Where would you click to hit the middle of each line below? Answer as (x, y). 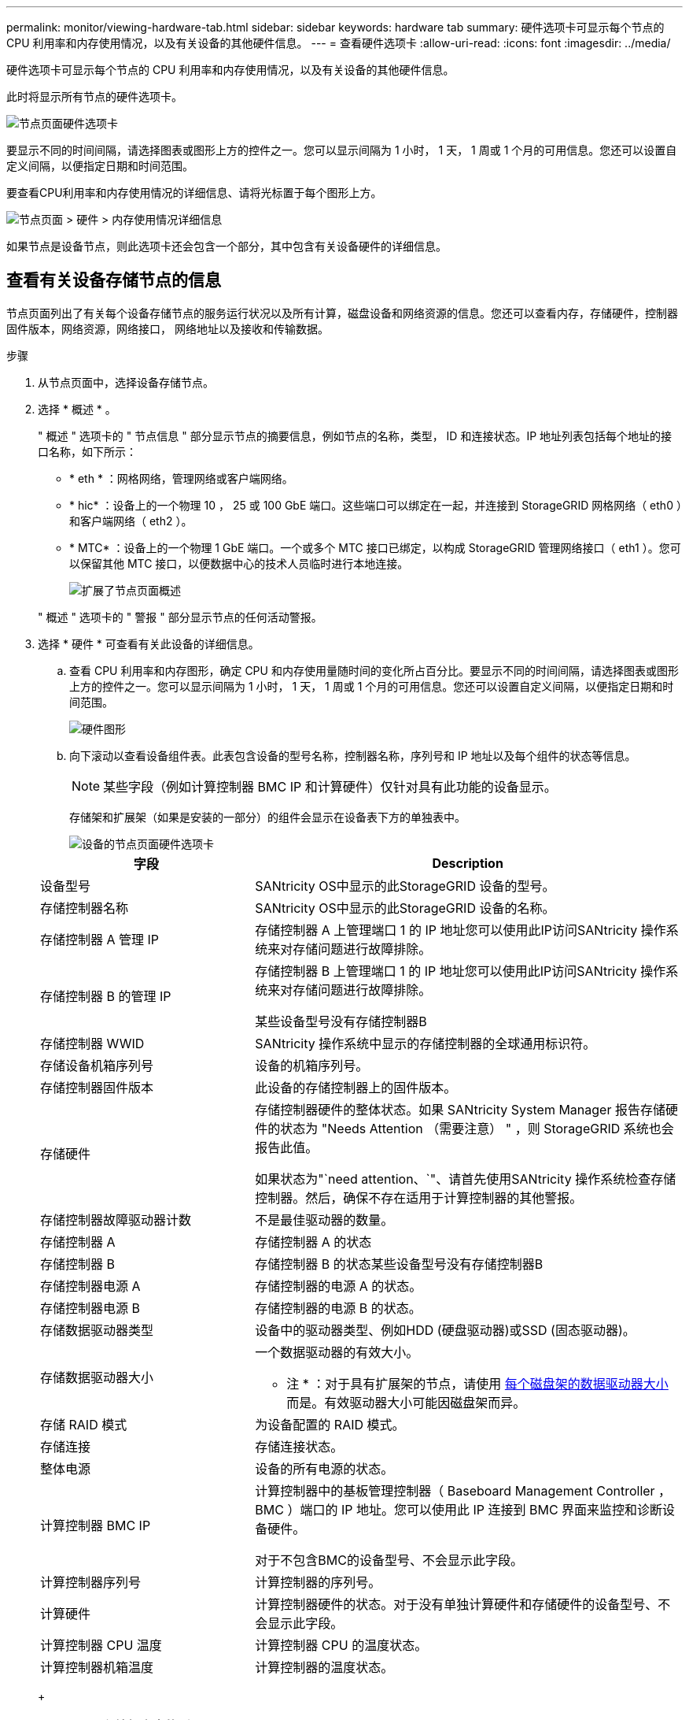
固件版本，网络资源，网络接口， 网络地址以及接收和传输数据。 (168, 328)
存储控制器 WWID (92, 1043)
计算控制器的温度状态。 (324, 1667)
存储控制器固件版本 (97, 1087)
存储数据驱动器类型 (97, 1330)
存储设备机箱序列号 (97, 1065)
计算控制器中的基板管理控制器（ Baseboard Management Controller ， (463, 1490)
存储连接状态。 (299, 1446)
